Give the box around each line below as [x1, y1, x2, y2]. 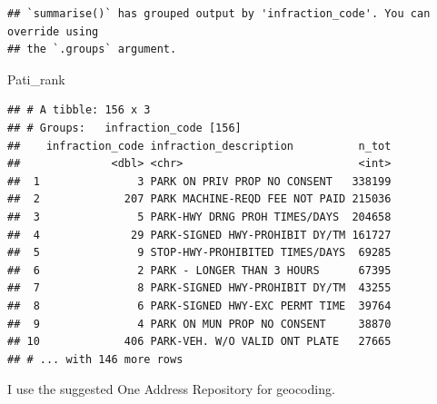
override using [7, 25, 99, 38]
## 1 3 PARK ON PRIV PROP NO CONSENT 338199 [7, 174, 392, 188]
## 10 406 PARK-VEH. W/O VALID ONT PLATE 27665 [7, 335, 392, 349]
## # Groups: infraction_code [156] [7, 121, 242, 134]
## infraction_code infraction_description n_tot [7, 139, 392, 153]
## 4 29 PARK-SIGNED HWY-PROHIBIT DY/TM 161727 [7, 228, 392, 241]
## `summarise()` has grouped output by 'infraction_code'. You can [7, 7, 431, 20]
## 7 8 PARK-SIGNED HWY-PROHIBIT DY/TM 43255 [7, 281, 392, 295]
